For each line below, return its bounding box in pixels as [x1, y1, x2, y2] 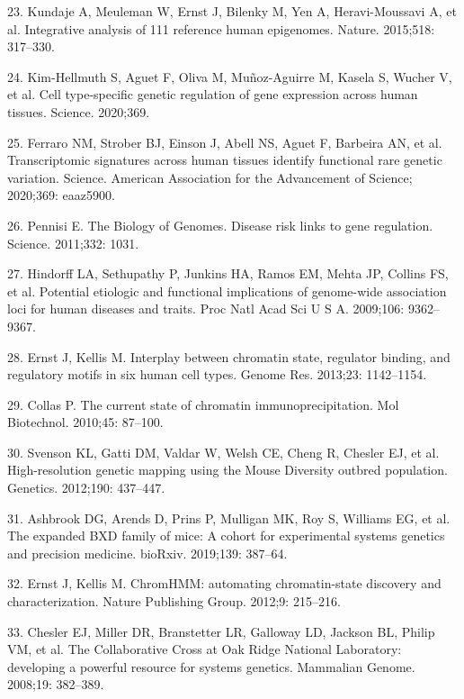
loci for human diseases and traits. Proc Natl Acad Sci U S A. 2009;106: [7, 299, 405, 318]
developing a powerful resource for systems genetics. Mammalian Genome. [7, 657, 415, 676]
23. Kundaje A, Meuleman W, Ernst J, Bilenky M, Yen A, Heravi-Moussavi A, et [7, 2, 457, 20]
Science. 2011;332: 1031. [7, 233, 139, 252]
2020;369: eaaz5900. [7, 186, 115, 204]
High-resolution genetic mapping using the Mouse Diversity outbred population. [7, 460, 448, 479]
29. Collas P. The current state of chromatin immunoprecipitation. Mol [7, 395, 399, 413]
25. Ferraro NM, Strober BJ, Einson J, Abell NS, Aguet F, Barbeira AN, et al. [7, 132, 442, 151]
